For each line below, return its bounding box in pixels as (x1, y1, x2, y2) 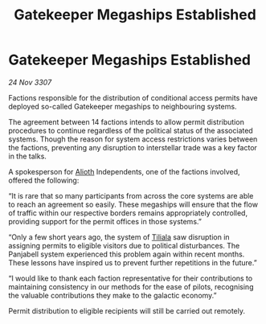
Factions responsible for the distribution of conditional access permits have (8, 92, 258, 102)
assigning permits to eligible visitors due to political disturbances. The (8, 240, 240, 250)
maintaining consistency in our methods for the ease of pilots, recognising (8, 281, 254, 291)
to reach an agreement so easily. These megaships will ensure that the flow (8, 199, 259, 209)
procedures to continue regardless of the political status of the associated (8, 125, 253, 135)
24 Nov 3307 (8, 77, 52, 87)
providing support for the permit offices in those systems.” (8, 216, 203, 226)
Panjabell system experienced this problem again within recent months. (8, 249, 245, 259)
